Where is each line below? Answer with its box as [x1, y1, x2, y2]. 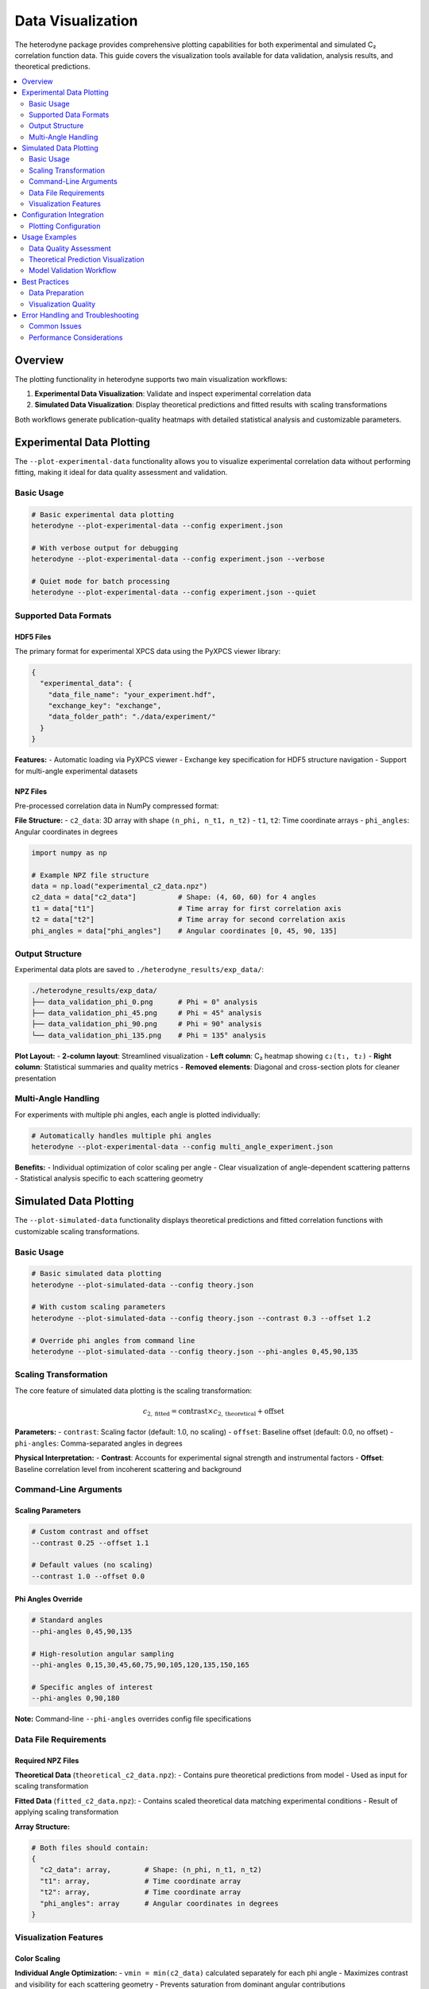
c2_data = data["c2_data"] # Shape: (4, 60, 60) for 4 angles [31, 893, 317, 902]
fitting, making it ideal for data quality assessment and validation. [14, 468, 228, 477]
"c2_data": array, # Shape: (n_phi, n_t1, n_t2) [40, 1866, 262, 1874]
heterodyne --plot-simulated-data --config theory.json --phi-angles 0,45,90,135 [31, 1347, 359, 1356]
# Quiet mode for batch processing [31, 577, 170, 586]
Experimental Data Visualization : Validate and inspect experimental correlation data [34, 389, 311, 398]
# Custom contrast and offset [31, 1528, 149, 1536]
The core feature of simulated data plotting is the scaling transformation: [14, 1385, 253, 1395]
